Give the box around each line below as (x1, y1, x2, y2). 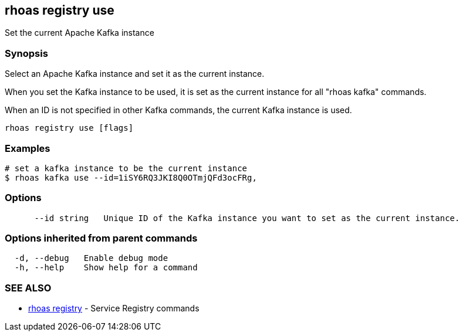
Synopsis (5, 47, 48, 59)
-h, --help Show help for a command (14, 263, 198, 273)
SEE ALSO (5, 281, 52, 294)
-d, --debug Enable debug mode (14, 253, 168, 263)
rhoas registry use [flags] (5, 123, 134, 133)
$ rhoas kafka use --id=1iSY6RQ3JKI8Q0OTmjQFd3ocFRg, (5, 172, 257, 182)
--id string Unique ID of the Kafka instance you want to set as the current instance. (34, 213, 460, 223)
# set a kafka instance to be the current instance (5, 163, 248, 173)
